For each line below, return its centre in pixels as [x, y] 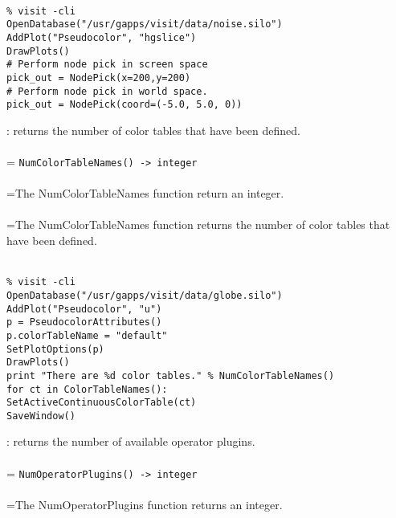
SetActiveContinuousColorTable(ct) [102, 403]
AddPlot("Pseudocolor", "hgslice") [102, 37]
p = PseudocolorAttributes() [84, 322]
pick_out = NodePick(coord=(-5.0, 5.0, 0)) [125, 105]
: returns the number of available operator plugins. [131, 441]
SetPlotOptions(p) [55, 349]
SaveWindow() [41, 416]
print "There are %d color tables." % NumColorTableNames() [171, 375]
